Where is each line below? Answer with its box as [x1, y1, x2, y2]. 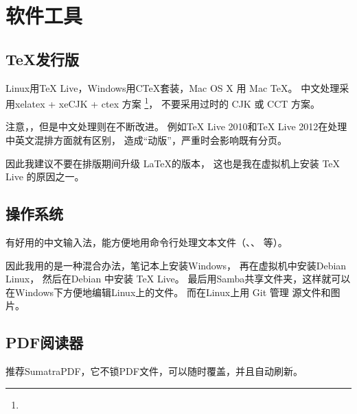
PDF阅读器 [5, 332, 84, 353]
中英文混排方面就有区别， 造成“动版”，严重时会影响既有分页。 [5, 133, 287, 147]
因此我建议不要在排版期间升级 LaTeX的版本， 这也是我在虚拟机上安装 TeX [5, 156, 341, 170]
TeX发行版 [5, 48, 80, 69]
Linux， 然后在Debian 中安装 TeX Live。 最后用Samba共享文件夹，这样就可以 [5, 271, 351, 286]
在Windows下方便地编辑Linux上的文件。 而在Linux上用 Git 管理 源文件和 [5, 284, 331, 299]
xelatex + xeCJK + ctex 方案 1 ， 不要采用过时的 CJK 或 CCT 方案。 [14, 95, 321, 110]
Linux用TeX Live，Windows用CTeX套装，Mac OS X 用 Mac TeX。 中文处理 [5, 80, 340, 95]
